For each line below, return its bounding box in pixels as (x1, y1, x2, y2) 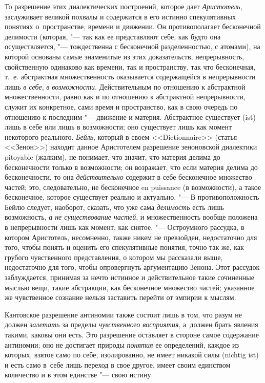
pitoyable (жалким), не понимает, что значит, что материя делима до (5, 151, 220, 162)
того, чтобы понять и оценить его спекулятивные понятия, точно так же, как (5, 242, 244, 252)
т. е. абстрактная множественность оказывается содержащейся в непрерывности (5, 71, 256, 82)
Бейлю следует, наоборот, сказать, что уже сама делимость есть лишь (5, 201, 224, 212)
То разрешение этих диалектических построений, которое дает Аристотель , (5, 1, 242, 11)
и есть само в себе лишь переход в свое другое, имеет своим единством (5, 359, 231, 370)
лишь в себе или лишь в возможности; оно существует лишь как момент (5, 121, 232, 132)
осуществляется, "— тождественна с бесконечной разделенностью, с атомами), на (5, 41, 260, 52)
